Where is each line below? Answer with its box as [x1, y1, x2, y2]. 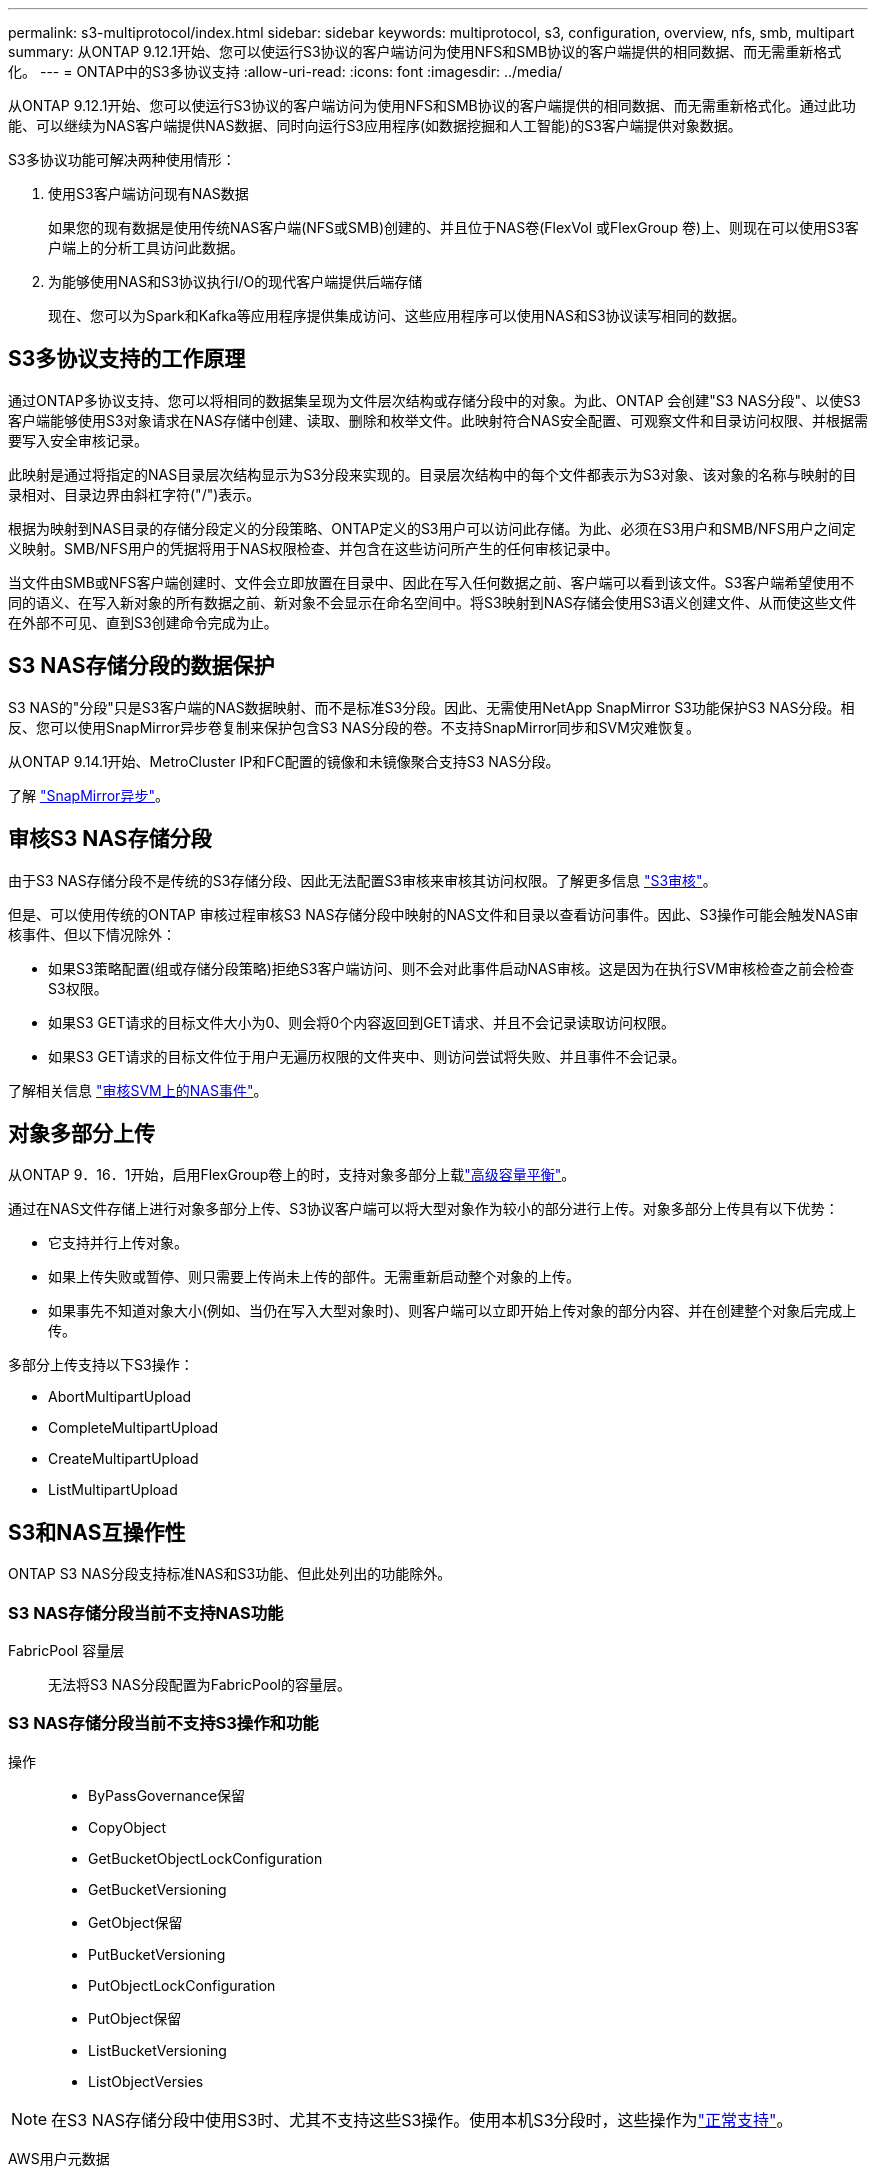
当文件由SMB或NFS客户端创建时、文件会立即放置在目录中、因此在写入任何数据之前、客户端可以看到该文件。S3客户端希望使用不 [8, 573, 855, 591]
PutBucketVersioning [88, 1945, 226, 1963]
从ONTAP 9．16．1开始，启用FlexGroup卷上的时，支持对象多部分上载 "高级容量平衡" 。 [8, 1166, 576, 1184]
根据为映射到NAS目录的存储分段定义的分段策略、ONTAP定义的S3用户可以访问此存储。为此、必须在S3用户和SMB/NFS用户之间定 [8, 519, 856, 537]
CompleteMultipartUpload [48, 1419, 219, 1437]
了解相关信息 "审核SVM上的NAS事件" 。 [8, 1081, 268, 1099]
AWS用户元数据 [8, 2149, 110, 2167]
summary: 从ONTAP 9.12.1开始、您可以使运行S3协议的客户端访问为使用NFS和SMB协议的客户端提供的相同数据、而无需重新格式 [8, 43, 842, 60]
